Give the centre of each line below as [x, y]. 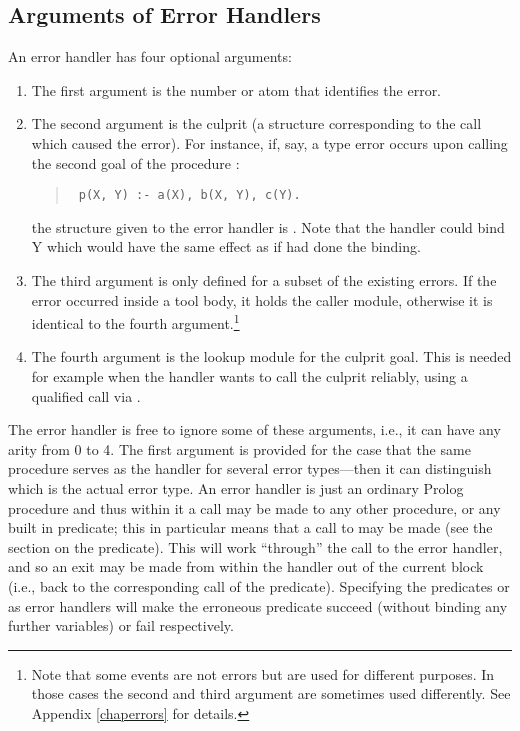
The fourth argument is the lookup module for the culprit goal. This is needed [271, 356]
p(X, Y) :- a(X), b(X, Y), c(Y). [189, 195]
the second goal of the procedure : [135, 162]
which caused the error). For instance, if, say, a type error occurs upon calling [269, 142]
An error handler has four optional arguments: [150, 56]
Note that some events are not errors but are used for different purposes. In [263, 673]
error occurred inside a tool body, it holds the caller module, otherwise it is [262, 299]
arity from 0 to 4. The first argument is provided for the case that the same [239, 448]
